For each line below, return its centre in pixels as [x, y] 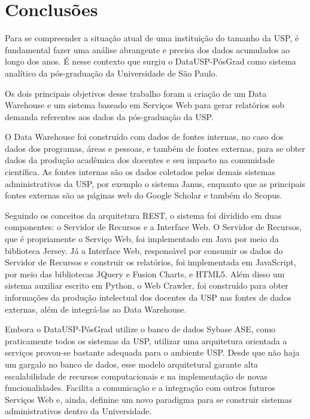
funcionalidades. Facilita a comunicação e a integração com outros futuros [140, 388]
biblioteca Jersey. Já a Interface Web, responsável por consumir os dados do [144, 250]
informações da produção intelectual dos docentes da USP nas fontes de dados [148, 297]
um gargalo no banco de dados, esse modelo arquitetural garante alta [132, 364]
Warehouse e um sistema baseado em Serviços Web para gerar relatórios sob [145, 105]
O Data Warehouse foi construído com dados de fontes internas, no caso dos [144, 137]
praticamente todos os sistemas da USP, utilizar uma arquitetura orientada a [146, 340]
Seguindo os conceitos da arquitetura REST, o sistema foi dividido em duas [143, 215]
